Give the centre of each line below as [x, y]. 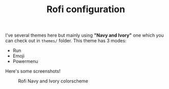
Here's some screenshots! [33, 71]
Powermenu [25, 62]
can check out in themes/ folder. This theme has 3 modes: [66, 41]
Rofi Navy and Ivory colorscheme [53, 81]
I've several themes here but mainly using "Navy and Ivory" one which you [85, 35]
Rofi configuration [86, 9]
